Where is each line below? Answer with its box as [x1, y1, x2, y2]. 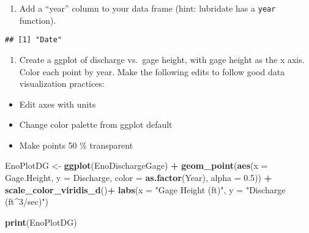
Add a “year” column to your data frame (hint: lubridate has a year [19, 2, 276, 14]
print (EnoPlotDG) [5, 215, 77, 228]
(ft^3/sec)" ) [5, 195, 49, 208]
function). [19, 13, 56, 26]
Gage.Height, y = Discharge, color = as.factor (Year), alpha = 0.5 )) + [5, 171, 272, 184]
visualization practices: [19, 77, 105, 90]
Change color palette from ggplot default [19, 118, 173, 131]
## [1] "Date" [5, 35, 62, 45]
